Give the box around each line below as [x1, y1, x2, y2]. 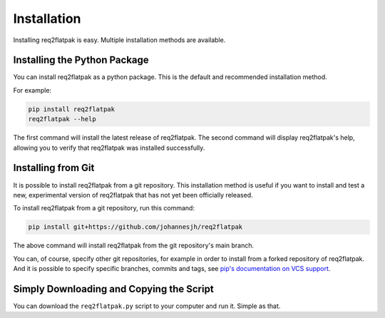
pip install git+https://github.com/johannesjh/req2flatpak [28, 223, 243, 231]
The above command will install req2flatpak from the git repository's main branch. [13, 241, 255, 250]
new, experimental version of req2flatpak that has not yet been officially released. [13, 190, 253, 199]
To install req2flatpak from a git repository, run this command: [13, 204, 195, 212]
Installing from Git [13, 162, 95, 174]
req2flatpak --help [28, 115, 96, 123]
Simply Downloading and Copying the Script [13, 282, 214, 295]
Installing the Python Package [13, 54, 149, 66]
